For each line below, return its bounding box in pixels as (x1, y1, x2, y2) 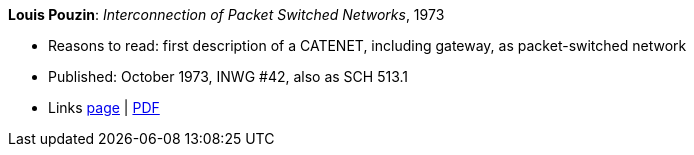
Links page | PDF (48, 99, 160, 116)
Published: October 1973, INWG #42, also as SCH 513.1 (48, 68, 408, 85)
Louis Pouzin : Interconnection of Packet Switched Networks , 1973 (8, 6, 445, 23)
